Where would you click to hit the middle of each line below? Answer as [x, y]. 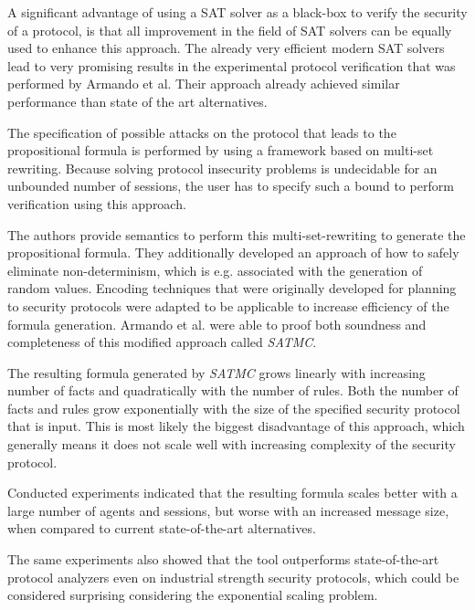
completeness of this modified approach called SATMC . [162, 342]
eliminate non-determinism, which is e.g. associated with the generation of [215, 270]
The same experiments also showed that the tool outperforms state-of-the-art [223, 559]
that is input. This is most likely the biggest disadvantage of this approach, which [236, 426]
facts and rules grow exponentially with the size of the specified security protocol [234, 408]
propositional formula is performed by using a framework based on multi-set [221, 150]
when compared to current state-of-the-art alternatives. [162, 528]
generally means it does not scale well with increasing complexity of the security [232, 444]
